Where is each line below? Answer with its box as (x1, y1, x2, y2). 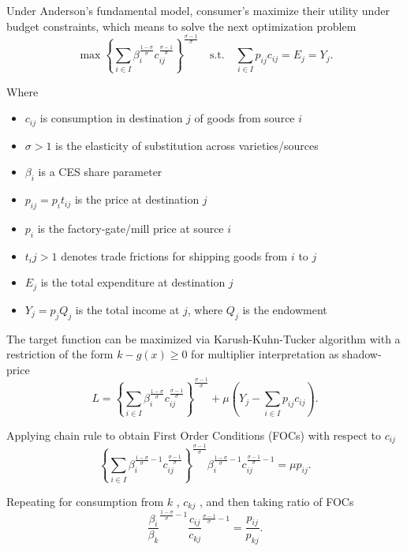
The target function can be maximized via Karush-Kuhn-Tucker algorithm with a (6, 330, 401, 347)
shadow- (342, 346, 382, 362)
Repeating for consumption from (6, 493, 164, 509)
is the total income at (75, 301, 180, 317)
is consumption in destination (39, 110, 183, 126)
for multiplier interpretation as (191, 346, 339, 362)
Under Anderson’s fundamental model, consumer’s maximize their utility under (6, 2, 390, 18)
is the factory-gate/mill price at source (37, 219, 224, 236)
